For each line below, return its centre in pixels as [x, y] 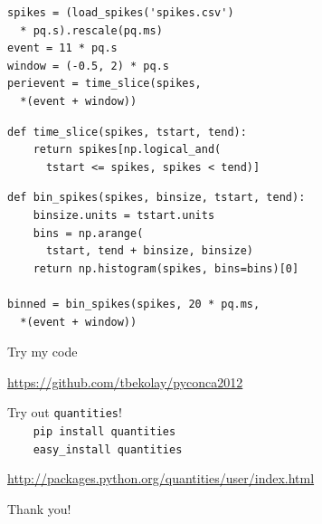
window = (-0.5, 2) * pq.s [88, 66]
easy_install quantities [108, 449]
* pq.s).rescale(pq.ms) [91, 30]
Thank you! [39, 508]
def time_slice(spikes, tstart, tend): [127, 132]
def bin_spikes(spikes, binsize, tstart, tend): [156, 198]
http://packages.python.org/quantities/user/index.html [161, 478]
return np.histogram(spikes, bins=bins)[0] [166, 268]
